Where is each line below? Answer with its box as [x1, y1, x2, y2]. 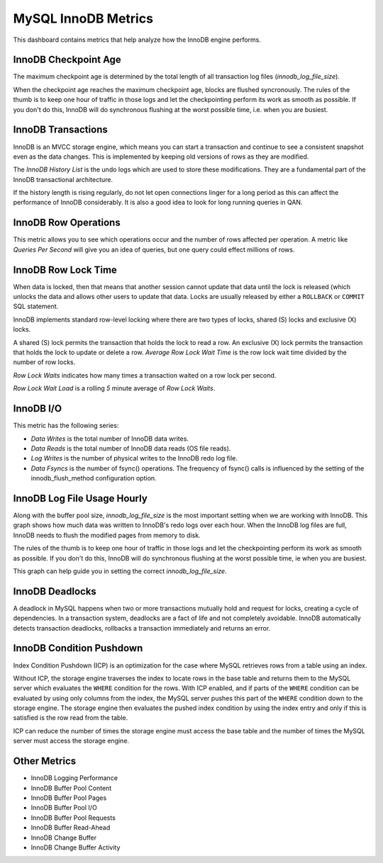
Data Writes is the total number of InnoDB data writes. [30, 434, 189, 443]
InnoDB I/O [13, 402, 62, 414]
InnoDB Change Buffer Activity [30, 843, 121, 852]
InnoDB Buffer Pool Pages [30, 794, 107, 802]
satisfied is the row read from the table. [13, 713, 128, 722]
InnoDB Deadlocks [13, 585, 97, 597]
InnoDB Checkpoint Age [13, 54, 122, 66]
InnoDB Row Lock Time [13, 264, 117, 276]
